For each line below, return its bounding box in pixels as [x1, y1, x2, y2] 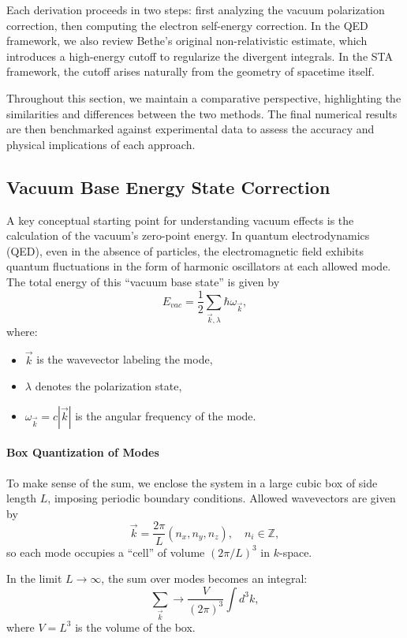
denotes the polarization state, [35, 378, 182, 394]
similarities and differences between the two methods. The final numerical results [6, 105, 398, 121]
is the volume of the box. [75, 618, 196, 635]
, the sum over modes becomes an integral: [101, 570, 308, 587]
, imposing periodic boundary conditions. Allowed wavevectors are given [47, 490, 396, 506]
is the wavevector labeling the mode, [36, 351, 213, 368]
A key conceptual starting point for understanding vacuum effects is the [6, 211, 354, 228]
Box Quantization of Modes [6, 444, 159, 461]
